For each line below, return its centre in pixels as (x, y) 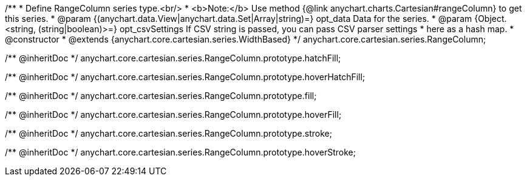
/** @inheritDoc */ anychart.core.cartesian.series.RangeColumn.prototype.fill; (161, 96)
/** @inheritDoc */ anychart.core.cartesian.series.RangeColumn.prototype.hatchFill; (173, 58)
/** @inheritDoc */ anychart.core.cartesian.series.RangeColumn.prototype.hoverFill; (173, 114)
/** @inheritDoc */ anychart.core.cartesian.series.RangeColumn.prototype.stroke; (168, 133)
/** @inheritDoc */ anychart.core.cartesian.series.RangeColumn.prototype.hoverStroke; (180, 152)
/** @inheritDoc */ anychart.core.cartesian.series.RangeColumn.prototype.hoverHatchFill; (185, 77)
